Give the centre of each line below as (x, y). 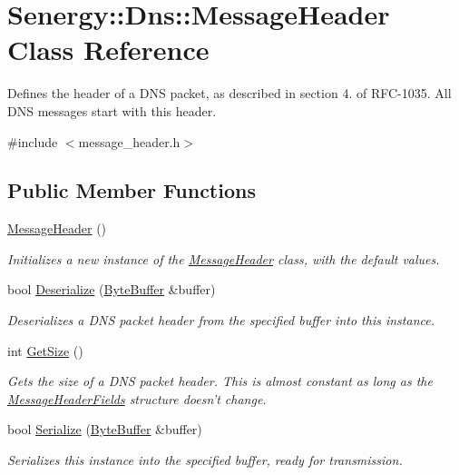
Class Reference (108, 49)
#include (33, 141)
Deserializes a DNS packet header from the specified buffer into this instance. (221, 320)
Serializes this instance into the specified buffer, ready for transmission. (205, 460)
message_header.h (129, 141)
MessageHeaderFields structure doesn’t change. (137, 398)
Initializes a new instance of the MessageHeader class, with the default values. (224, 258)
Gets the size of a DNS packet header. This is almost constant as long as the (220, 381)
